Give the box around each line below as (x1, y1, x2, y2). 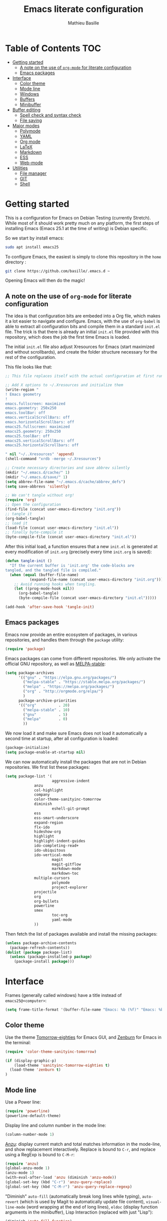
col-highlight (34, 788, 64, 793)
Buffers (19, 96, 35, 102)
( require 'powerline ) (5, 1108, 50, 1113)
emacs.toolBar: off (5, 410, 46, 415)
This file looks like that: (5, 364, 52, 370)
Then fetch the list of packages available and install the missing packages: (5, 931, 158, 937)
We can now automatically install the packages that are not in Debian (5, 758, 147, 765)
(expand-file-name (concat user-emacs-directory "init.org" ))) (29, 577, 164, 582)
